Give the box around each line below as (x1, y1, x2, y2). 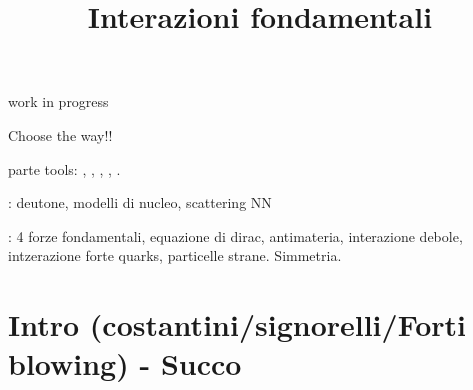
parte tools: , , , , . (8, 158, 121, 179)
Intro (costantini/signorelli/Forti (8, 304, 467, 345)
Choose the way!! (8, 124, 113, 145)
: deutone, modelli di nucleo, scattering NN (8, 192, 272, 213)
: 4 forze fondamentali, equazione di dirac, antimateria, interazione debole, (8, 225, 463, 246)
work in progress (8, 91, 109, 112)
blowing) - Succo (8, 343, 242, 384)
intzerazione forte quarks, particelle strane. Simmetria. (8, 245, 342, 266)
